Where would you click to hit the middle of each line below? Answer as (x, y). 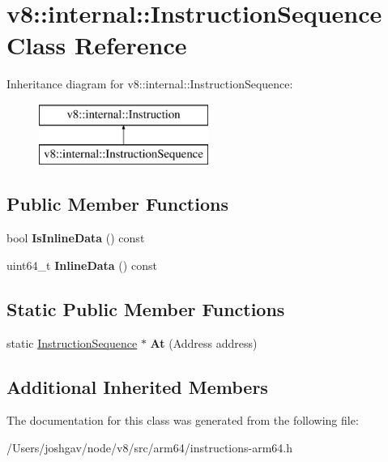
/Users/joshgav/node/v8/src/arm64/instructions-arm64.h (150, 448)
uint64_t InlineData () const (82, 265)
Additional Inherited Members (137, 386)
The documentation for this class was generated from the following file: (183, 420)
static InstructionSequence (72, 342)
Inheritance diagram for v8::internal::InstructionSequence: (150, 84)
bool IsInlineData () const (76, 238)
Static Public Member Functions (146, 308)
